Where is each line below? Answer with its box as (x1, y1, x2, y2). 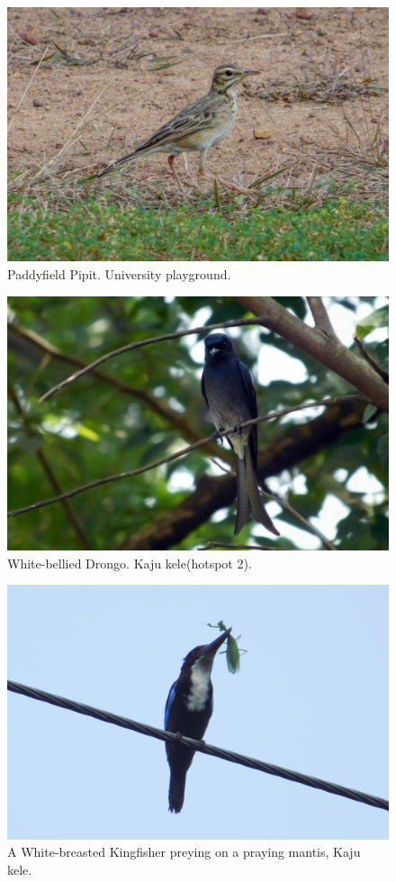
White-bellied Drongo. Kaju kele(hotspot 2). (7, 553, 252, 572)
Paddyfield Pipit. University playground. (7, 264, 231, 283)
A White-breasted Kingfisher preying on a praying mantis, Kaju (7, 842, 361, 861)
